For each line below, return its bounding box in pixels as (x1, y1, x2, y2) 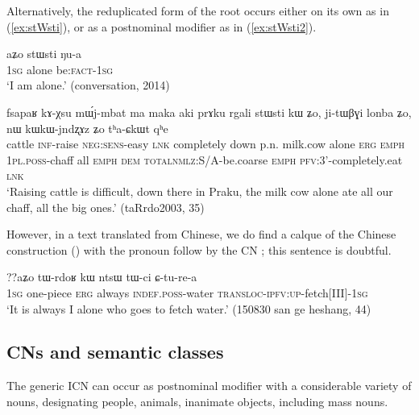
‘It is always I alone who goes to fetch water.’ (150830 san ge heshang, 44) (6, 300, 371, 317)
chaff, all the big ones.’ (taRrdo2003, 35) (6, 198, 205, 215)
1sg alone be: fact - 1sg (6, 60, 114, 77)
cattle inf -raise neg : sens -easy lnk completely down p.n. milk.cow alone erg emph (6, 135, 405, 152)
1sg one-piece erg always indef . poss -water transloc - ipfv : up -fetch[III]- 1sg (6, 284, 368, 301)
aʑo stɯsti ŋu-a (6, 45, 82, 62)
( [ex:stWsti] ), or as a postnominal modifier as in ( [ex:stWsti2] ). (6, 18, 317, 35)
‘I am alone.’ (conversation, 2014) (6, 77, 170, 93)
